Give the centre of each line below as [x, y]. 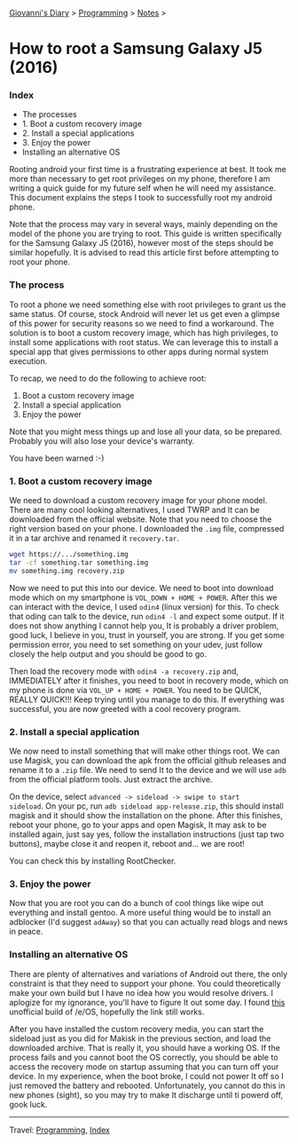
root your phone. [40, 262]
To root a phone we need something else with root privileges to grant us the [148, 304]
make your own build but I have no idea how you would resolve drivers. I [141, 992]
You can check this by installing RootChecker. [93, 861]
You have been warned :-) [57, 458]
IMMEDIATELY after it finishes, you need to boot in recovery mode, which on [149, 680]
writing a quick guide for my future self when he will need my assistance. [143, 188]
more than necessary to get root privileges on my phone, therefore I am [140, 179]
